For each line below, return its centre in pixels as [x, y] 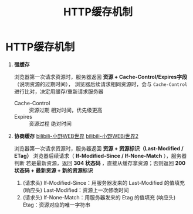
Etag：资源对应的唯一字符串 [57, 205]
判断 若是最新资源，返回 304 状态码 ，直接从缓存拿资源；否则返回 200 [100, 163]
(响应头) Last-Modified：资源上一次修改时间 [76, 190]
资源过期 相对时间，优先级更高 [65, 110]
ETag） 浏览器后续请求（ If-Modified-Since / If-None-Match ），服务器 [100, 156]
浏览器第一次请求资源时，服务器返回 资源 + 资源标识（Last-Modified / [99, 148]
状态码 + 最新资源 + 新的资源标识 [53, 170]
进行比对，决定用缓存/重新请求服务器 [59, 91]
